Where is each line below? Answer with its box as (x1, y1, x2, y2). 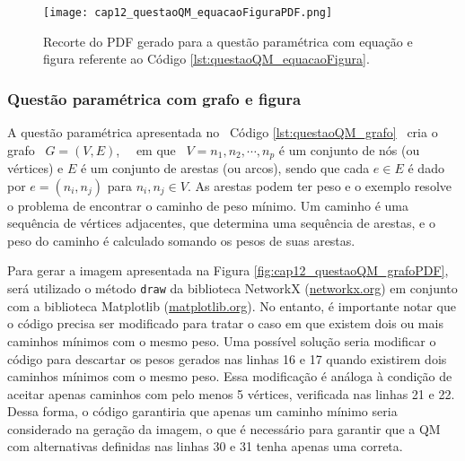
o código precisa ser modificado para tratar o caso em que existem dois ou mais (7, 314, 443, 333)
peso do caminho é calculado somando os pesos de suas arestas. (7, 230, 355, 249)
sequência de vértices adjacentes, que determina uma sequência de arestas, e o (7, 213, 435, 232)
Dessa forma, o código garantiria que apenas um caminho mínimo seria (7, 402, 398, 421)
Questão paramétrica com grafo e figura (7, 87, 302, 109)
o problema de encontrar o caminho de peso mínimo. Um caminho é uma (7, 196, 408, 214)
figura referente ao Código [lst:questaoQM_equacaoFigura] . (43, 49, 370, 68)
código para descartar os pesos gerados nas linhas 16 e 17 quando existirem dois (7, 349, 447, 368)
